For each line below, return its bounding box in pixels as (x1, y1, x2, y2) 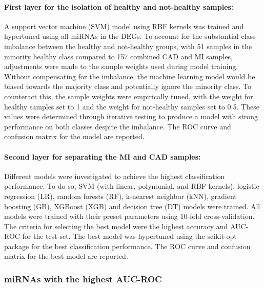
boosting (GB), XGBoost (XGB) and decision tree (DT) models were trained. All (4, 201, 260, 211)
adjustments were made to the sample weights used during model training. (4, 61, 238, 72)
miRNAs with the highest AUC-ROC (4, 272, 162, 285)
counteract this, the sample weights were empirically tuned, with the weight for (4, 91, 253, 101)
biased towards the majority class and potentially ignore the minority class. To (4, 81, 252, 92)
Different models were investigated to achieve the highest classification (4, 170, 225, 181)
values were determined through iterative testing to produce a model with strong (4, 111, 258, 122)
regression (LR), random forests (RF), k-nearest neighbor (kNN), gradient (4, 190, 237, 201)
